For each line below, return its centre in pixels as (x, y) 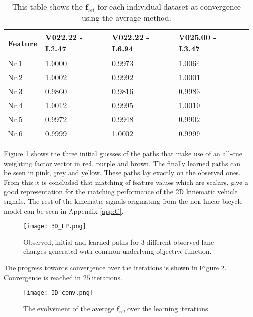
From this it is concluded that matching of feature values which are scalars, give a (126, 182)
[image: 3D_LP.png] (55, 226)
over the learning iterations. (169, 308)
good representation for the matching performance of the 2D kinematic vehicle (121, 192)
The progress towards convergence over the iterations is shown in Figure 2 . (115, 267)
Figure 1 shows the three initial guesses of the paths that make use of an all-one (123, 153)
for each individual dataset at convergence (169, 7)
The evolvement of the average (69, 308)
